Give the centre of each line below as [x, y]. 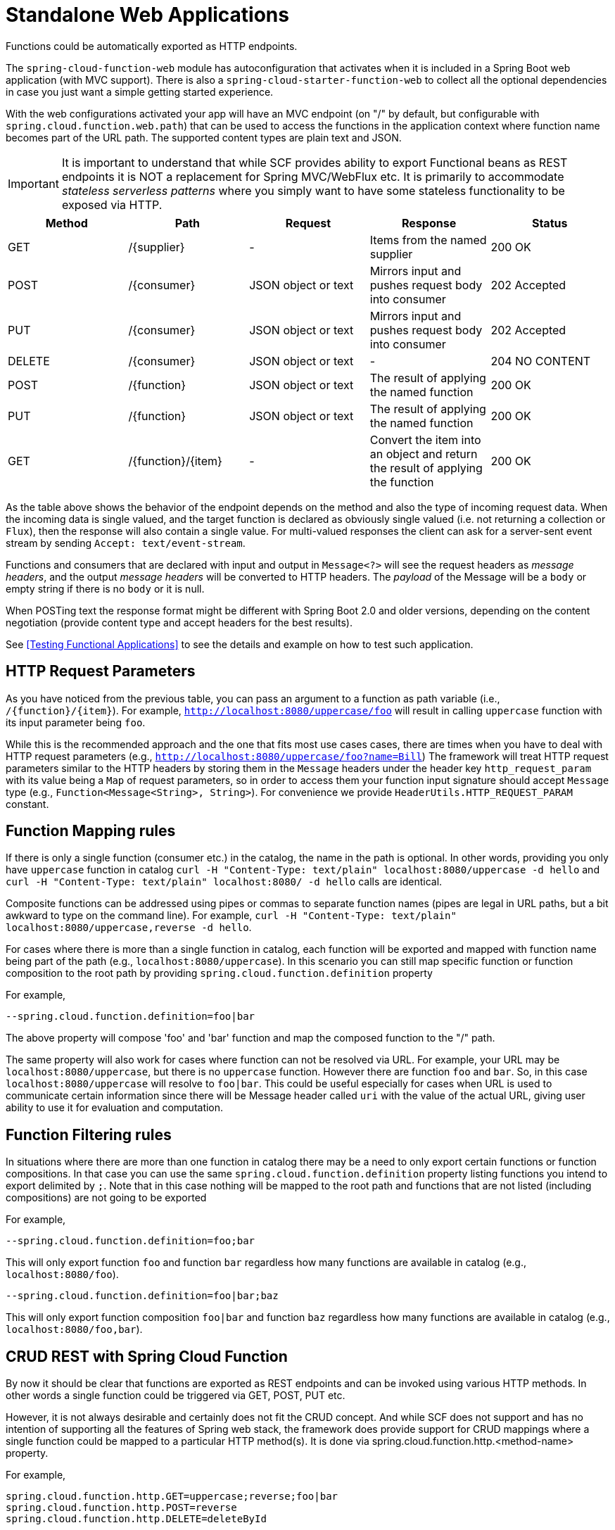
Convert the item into [425, 440]
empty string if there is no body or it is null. [105, 588]
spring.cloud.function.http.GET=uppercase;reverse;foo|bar [172, 1497]
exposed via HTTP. [112, 204]
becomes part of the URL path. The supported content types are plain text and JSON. [204, 137]
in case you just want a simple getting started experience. [140, 91]
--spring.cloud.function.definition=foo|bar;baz [142, 1296]
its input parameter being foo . [76, 722]
